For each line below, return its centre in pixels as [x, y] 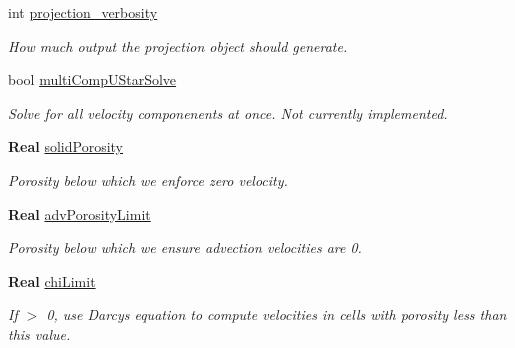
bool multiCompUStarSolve [92, 79]
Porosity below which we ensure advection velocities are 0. [185, 247]
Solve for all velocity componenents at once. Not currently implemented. [228, 112]
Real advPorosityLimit [79, 213]
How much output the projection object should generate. [178, 45]
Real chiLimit [52, 280]
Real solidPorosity [66, 146]
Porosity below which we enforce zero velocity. [148, 179]
